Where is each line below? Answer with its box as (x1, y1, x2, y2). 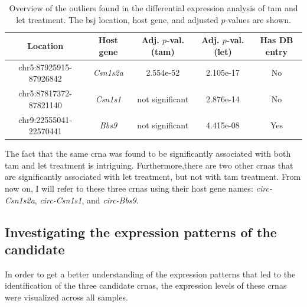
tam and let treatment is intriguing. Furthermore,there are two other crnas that (5, 159, 293, 171)
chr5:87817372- (18, 87, 72, 99)
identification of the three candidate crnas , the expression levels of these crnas (5, 279, 287, 292)
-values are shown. (225, 13, 291, 25)
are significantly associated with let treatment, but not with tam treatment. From (5, 170, 301, 183)
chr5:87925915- (18, 60, 72, 73)
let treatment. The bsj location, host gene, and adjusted (16, 13, 218, 25)
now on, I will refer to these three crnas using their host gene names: (5, 182, 253, 194)
